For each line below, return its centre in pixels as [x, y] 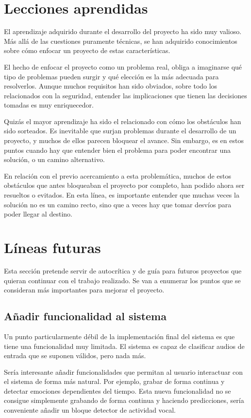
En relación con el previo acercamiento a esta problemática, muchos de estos [118, 175]
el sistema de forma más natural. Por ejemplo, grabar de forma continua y [114, 381]
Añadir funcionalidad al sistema [85, 316]
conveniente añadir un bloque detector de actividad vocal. [90, 410]
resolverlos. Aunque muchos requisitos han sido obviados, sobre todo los [111, 86]
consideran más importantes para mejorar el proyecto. [84, 290]
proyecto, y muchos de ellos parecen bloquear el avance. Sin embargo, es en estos [124, 140]
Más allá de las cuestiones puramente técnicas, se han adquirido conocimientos [121, 41]
